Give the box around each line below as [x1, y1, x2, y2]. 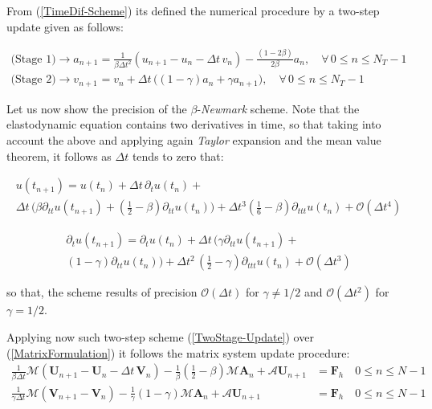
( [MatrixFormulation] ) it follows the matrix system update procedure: [6, 344, 350, 361]
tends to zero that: [132, 147, 224, 164]
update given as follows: [6, 18, 124, 35]
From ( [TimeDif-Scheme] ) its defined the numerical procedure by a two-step [6, 2, 380, 18]
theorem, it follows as [6, 147, 112, 164]
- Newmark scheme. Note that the [197, 100, 360, 117]
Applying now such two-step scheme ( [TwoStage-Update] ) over [6, 328, 314, 345]
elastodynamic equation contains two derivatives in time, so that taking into [6, 116, 381, 133]
